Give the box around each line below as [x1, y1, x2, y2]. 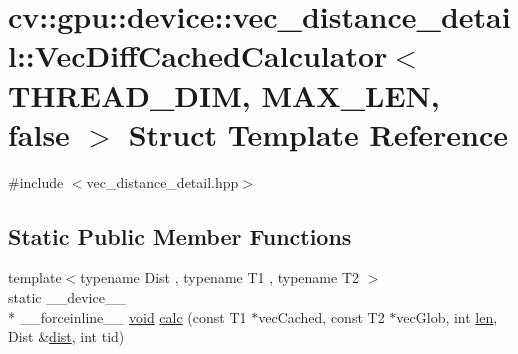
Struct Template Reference [128, 113, 509, 154]
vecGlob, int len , [396, 306, 498, 327]
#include [8, 171, 64, 192]
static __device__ [8, 287, 126, 308]
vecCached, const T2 [258, 306, 385, 327]
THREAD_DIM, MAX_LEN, [8, 74, 440, 115]
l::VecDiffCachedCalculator [8, 35, 388, 76]
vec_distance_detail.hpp [86, 171, 239, 192]
